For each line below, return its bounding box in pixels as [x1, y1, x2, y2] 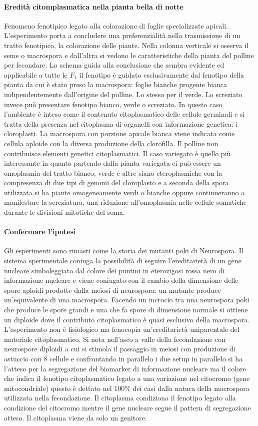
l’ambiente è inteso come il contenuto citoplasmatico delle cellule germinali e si [4, 109, 245, 119]
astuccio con [4, 353, 41, 363]
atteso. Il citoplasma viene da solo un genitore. [4, 412, 147, 422]
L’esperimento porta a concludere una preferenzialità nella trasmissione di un [4, 30, 240, 41]
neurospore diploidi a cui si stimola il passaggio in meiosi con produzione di [4, 343, 235, 354]
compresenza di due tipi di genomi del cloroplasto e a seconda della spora [4, 177, 229, 188]
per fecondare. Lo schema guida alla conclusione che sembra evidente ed [4, 60, 224, 70]
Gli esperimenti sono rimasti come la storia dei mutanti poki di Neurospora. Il [4, 245, 243, 256]
